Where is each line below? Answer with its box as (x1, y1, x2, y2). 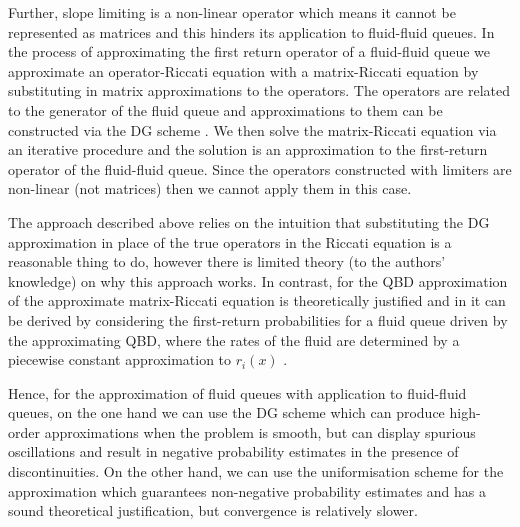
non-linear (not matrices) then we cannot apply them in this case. (8, 178, 412, 199)
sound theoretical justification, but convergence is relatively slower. (8, 500, 418, 521)
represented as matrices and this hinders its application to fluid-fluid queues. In (8, 21, 495, 42)
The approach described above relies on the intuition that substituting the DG (8, 211, 490, 232)
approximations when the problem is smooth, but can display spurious (44, 421, 476, 442)
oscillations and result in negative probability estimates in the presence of (8, 441, 459, 462)
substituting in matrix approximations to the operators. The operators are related (8, 80, 511, 101)
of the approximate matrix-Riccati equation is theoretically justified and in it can (8, 290, 506, 311)
